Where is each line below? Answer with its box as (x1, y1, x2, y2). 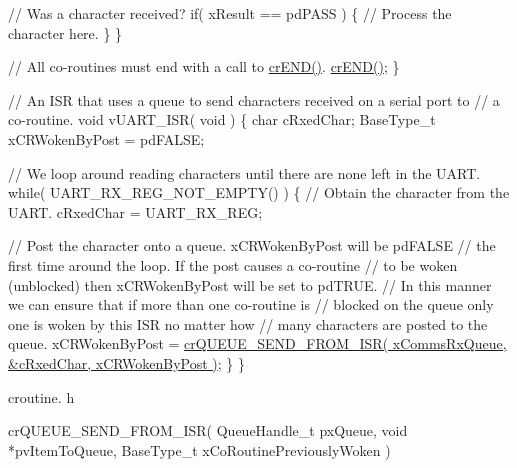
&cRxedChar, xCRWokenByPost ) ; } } (8, 352, 245, 373)
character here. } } (8, 22, 123, 43)
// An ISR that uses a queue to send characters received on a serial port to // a (8, 89, 500, 110)
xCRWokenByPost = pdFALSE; (8, 128, 205, 149)
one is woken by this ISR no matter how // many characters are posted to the (8, 313, 488, 334)
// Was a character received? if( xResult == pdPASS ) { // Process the (8, 3, 452, 23)
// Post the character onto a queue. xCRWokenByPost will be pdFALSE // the (8, 235, 496, 256)
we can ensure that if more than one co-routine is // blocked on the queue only (8, 294, 494, 315)
